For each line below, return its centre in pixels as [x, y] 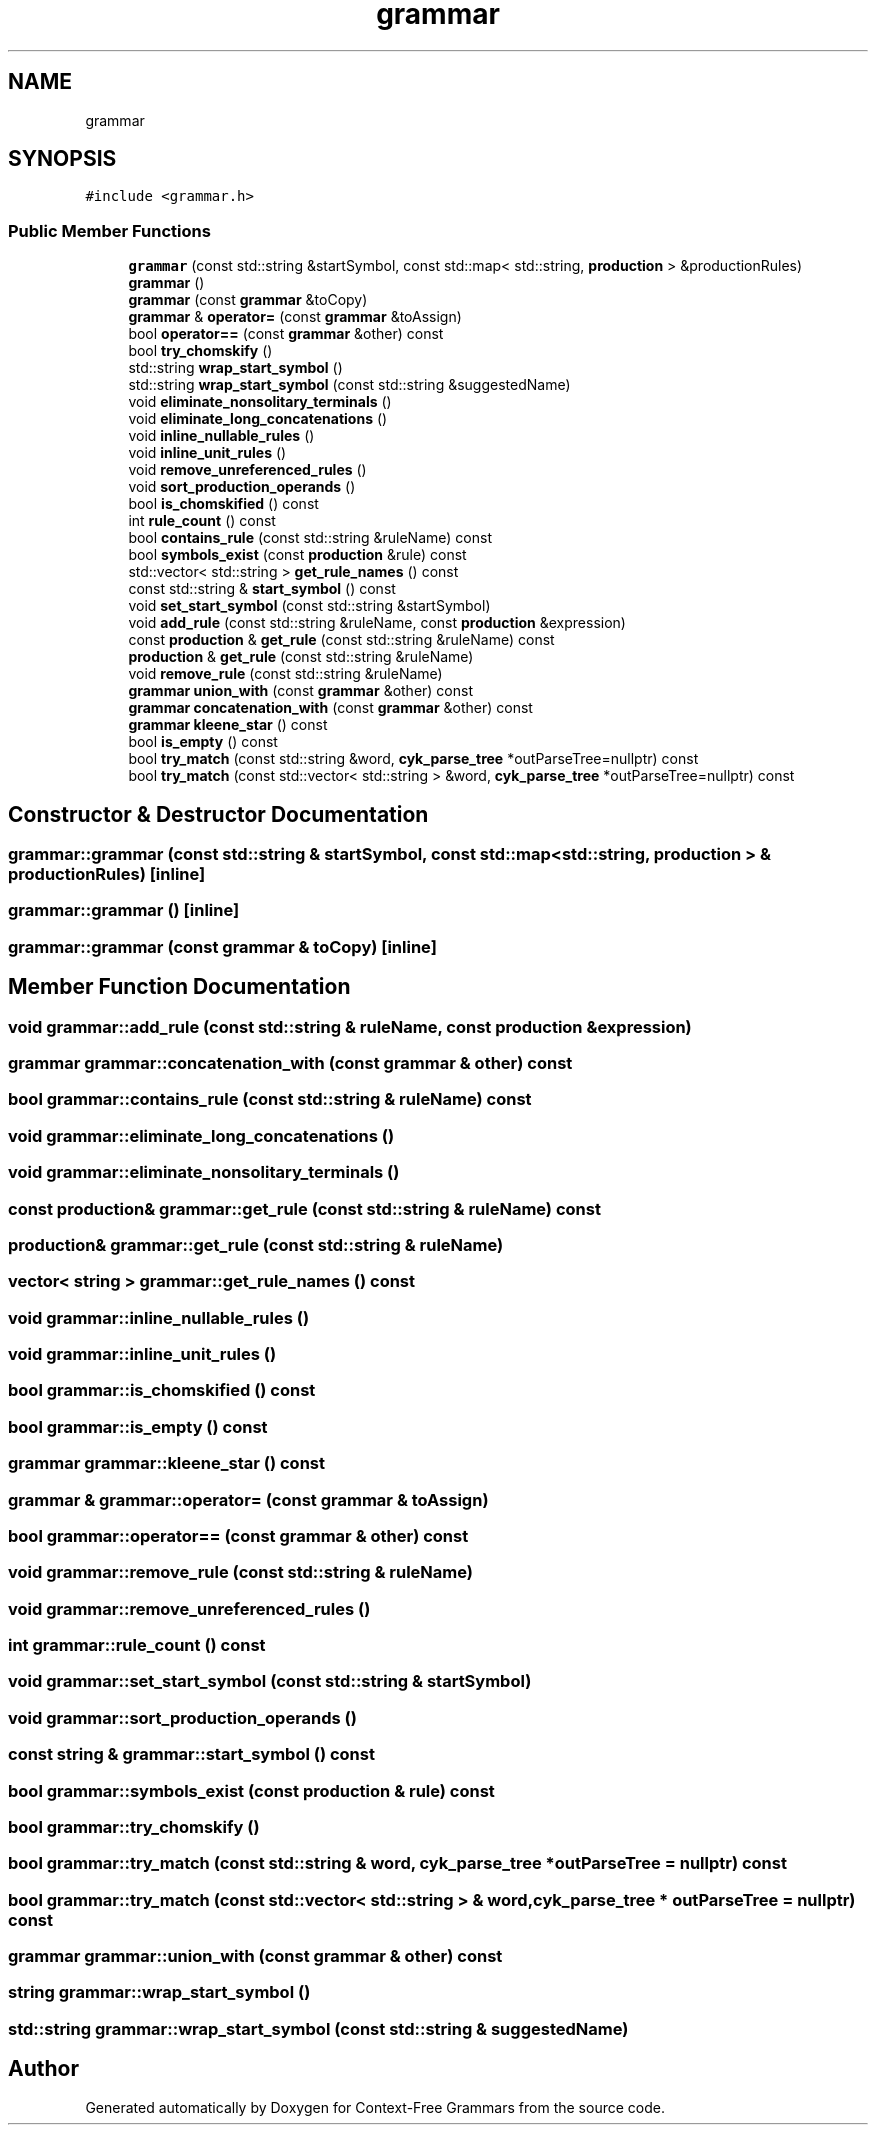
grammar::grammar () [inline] [124, 910]
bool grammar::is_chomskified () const [162, 1390]
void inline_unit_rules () [207, 453]
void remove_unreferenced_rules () [247, 470]
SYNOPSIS [62, 159]
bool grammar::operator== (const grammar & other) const [238, 1535]
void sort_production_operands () [242, 487]
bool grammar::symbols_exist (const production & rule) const [251, 1790]
